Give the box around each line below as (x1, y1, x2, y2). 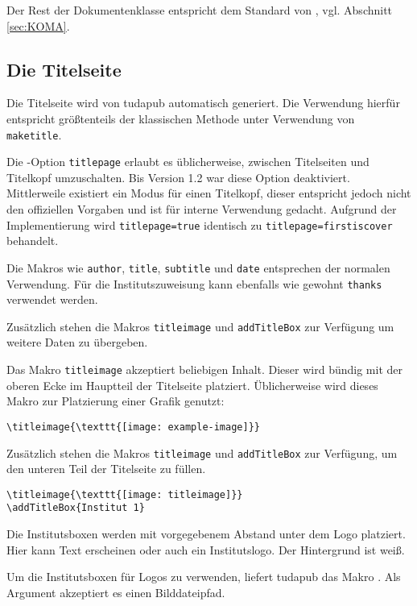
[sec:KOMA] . (6, 17, 70, 34)
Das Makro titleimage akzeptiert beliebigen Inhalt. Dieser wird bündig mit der (6, 361, 403, 378)
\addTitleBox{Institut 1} (6, 502, 145, 514)
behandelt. (6, 232, 59, 249)
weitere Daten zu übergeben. (6, 334, 148, 351)
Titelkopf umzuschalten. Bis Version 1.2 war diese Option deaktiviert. (6, 168, 350, 185)
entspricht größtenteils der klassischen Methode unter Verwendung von (6, 110, 355, 127)
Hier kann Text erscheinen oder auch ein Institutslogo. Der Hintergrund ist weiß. (6, 541, 405, 558)
